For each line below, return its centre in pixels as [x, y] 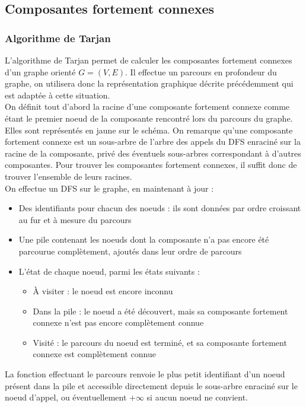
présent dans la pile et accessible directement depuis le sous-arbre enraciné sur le [151, 385]
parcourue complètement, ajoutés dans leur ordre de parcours [130, 251]
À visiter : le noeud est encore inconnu [103, 291]
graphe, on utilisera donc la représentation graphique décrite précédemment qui [149, 83]
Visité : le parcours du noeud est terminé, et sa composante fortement [160, 342]
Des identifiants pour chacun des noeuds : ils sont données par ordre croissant [160, 208]
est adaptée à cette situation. [58, 95]
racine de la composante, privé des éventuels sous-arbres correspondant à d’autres [153, 153]
